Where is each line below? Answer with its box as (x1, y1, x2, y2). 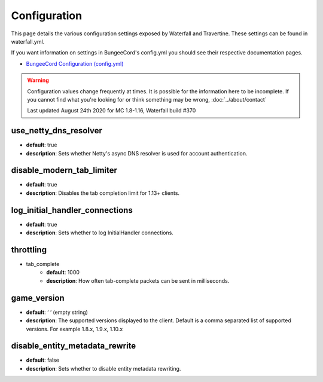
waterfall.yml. (11, 38, 45, 45)
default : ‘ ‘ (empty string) (26, 308, 88, 316)
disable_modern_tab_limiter (11, 165, 118, 176)
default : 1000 (46, 269, 80, 276)
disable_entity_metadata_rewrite (11, 341, 136, 351)
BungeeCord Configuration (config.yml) (26, 60, 124, 67)
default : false (26, 356, 60, 364)
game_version (11, 293, 65, 303)
